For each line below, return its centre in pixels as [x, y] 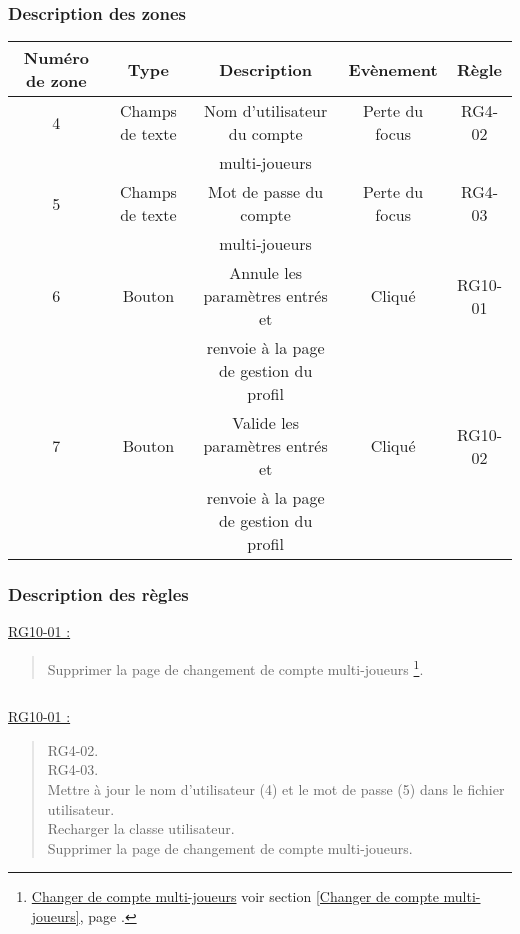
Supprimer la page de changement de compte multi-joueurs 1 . [235, 667]
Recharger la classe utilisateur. [141, 828]
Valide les [265, 423]
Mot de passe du [265, 192]
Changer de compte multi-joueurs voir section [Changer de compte [235, 896]
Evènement [393, 69]
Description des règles [98, 594]
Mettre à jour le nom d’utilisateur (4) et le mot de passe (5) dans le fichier [276, 789]
